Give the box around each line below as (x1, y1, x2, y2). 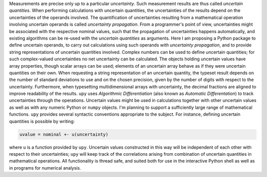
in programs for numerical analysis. (9, 165, 81, 171)
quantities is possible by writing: (9, 118, 75, 124)
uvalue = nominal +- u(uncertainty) (19, 132, 109, 137)
